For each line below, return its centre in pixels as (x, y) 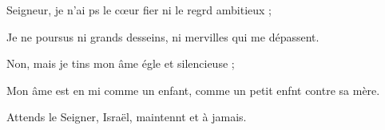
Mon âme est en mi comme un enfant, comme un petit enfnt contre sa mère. (193, 90)
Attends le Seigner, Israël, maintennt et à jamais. (127, 117)
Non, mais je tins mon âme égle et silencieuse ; (121, 63)
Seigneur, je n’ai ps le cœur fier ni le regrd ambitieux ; (139, 10)
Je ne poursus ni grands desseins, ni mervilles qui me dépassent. (163, 36)
